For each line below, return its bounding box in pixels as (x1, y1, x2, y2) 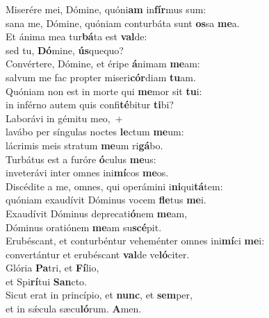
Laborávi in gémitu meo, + (6, 110, 123, 125)
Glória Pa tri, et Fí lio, (6, 260, 99, 275)
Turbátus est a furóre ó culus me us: (6, 151, 156, 166)
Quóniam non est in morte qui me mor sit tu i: (6, 83, 202, 98)
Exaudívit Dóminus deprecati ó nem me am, (6, 206, 188, 220)
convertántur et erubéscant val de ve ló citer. (6, 246, 190, 261)
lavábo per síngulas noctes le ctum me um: (6, 124, 184, 139)
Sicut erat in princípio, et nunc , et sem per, (6, 287, 193, 302)
